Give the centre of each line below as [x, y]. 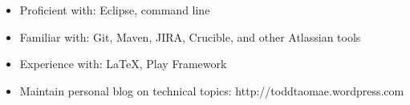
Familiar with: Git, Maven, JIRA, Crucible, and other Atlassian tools [190, 36]
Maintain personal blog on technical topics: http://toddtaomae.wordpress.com [212, 90]
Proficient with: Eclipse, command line [115, 10]
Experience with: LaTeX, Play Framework [123, 64]
